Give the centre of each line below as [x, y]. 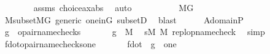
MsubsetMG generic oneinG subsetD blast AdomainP [124, 19]
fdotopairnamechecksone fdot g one [91, 43]
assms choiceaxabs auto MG [114, 7]
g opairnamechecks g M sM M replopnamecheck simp [135, 32]
